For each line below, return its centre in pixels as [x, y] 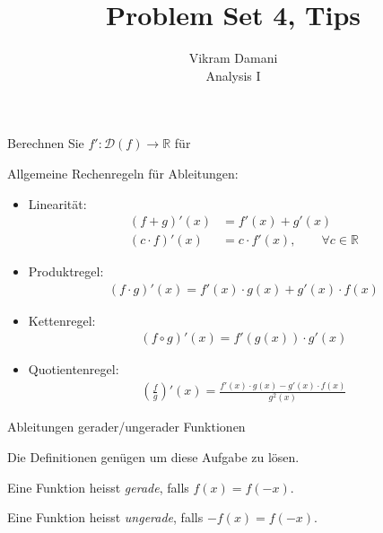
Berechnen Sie [46, 143]
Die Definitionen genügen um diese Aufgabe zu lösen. [153, 456]
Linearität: [57, 203]
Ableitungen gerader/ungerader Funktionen [126, 427]
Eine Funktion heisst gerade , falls [98, 487]
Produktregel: [66, 271]
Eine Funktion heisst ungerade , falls [105, 517]
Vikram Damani [233, 58]
